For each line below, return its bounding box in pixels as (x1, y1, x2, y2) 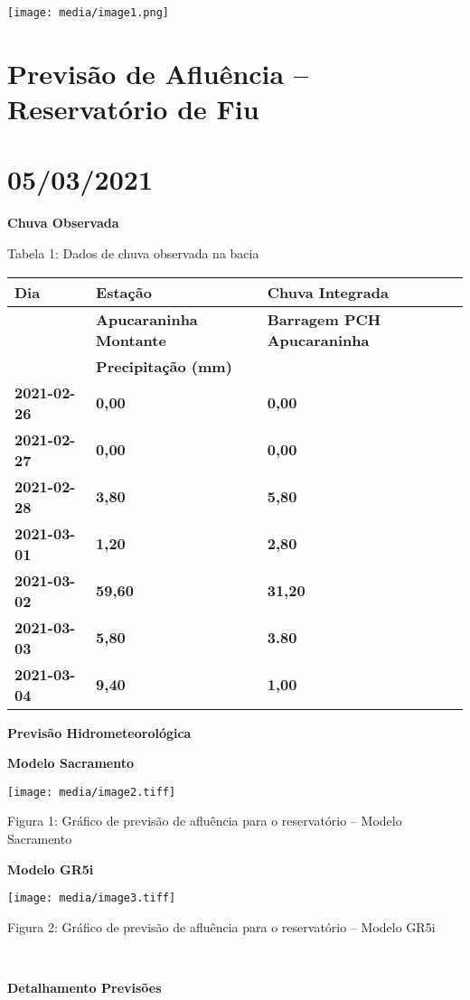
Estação (96, 281, 152, 303)
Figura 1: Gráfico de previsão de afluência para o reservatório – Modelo (7, 811, 402, 830)
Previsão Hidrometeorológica (7, 723, 192, 742)
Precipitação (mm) (96, 355, 232, 377)
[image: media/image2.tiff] (7, 785, 176, 799)
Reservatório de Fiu (7, 90, 259, 127)
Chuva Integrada (267, 281, 389, 303)
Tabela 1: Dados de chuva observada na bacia (7, 243, 259, 262)
